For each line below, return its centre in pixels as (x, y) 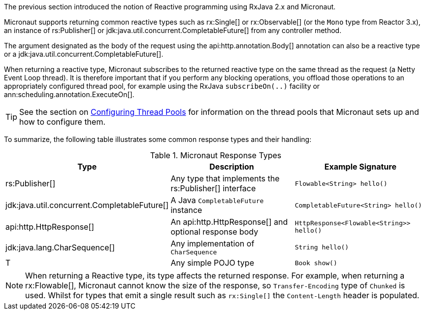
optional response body (214, 232)
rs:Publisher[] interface (213, 188)
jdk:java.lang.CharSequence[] (60, 247)
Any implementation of (212, 244)
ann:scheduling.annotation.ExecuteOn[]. (69, 94)
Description (232, 167)
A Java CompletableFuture (217, 200)
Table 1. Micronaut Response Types (216, 155)
